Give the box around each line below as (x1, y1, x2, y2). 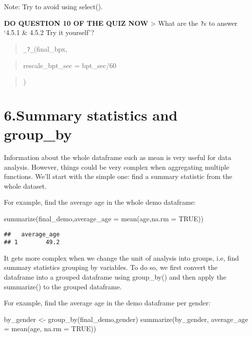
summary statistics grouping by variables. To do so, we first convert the (4, 262, 217, 272)
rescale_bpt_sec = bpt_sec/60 (23, 60, 116, 70)
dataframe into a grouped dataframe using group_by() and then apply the (4, 272, 226, 282)
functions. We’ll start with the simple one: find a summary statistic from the (4, 171, 233, 181)
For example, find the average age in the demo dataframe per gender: (4, 298, 211, 308)
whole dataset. (4, 180, 47, 191)
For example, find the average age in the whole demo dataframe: (4, 197, 196, 207)
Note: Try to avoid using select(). (4, 1, 103, 11)
